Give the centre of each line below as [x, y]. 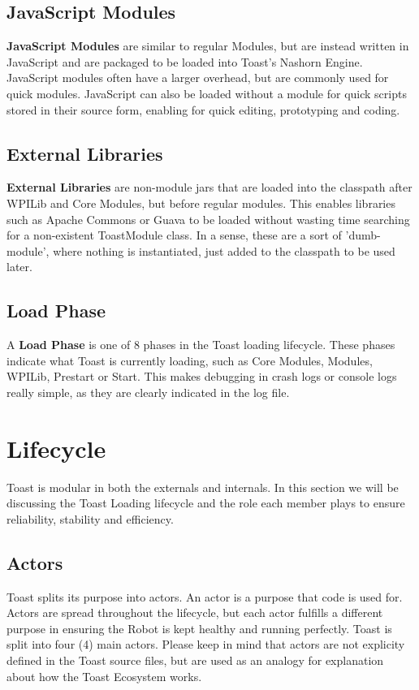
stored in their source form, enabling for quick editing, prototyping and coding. [203, 109]
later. [19, 267]
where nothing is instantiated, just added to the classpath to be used [224, 250]
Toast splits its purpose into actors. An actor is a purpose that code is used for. [205, 596]
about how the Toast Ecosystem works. [104, 676]
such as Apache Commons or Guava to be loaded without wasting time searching [208, 219]
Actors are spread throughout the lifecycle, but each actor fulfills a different [195, 612]
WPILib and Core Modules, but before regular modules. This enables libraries [201, 203]
